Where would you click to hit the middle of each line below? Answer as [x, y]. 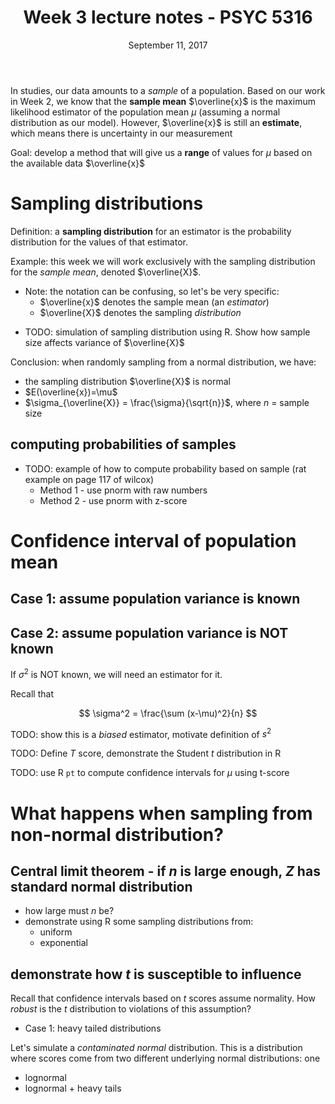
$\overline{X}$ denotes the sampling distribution [140, 312]
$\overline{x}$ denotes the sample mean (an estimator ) [154, 302]
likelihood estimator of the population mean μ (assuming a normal [145, 112]
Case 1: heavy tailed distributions [93, 1028]
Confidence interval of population [153, 540]
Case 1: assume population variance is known [155, 599]
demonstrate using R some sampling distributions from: [139, 922]
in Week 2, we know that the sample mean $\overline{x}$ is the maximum [163, 101]
